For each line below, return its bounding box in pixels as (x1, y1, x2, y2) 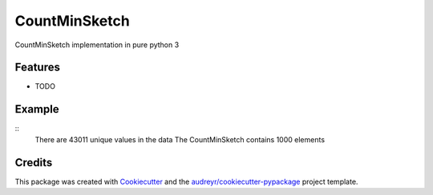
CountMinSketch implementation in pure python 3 (14, 40, 180, 50)
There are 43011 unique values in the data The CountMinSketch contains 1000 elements (34, 134, 325, 144)
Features (14, 61, 60, 74)
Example (14, 102, 59, 116)
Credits (14, 156, 53, 169)
